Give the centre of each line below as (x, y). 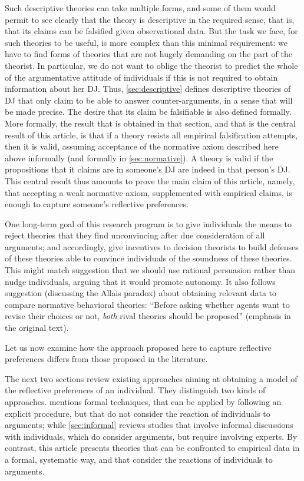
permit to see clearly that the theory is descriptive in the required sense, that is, (150, 19)
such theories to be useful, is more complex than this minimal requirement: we (146, 42)
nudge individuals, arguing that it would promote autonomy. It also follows (140, 281)
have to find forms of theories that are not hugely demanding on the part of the (148, 54)
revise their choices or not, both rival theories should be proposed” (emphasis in (148, 316)
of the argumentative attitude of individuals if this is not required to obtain (141, 77)
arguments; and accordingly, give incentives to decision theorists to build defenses (152, 246)
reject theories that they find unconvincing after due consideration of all (135, 235)
